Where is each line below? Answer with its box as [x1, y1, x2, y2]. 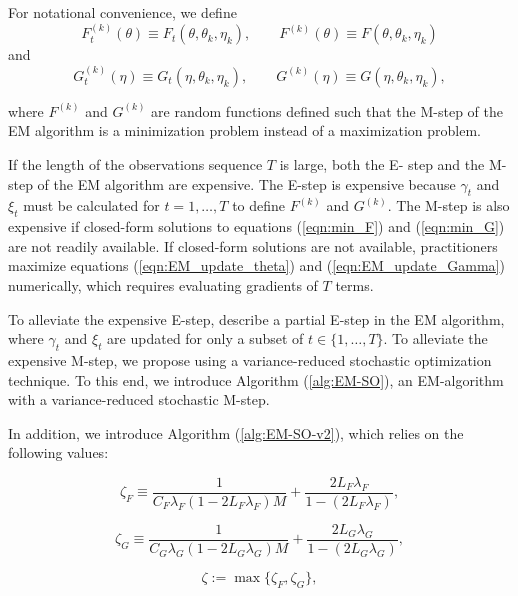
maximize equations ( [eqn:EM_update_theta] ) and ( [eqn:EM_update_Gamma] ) [8, 255, 505, 276]
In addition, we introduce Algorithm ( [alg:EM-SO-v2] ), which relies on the [8, 422, 464, 443]
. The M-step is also [387, 195, 510, 216]
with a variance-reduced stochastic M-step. [8, 389, 270, 410]
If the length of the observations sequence [8, 154, 263, 174]
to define [232, 195, 286, 216]
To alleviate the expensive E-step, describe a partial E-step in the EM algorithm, [8, 308, 505, 329]
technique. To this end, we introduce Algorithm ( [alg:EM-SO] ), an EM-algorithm [8, 369, 504, 390]
